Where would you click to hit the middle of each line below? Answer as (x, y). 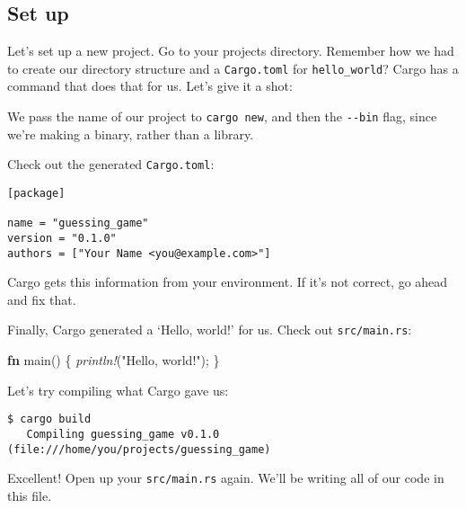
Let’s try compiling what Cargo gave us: (118, 390)
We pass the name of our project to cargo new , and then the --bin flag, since (222, 116)
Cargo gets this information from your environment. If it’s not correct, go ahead (228, 282)
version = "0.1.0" (62, 238)
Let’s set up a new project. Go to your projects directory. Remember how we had (231, 51)
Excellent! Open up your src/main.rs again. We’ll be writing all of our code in (226, 478)
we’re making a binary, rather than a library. (131, 134)
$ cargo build (49, 419)
